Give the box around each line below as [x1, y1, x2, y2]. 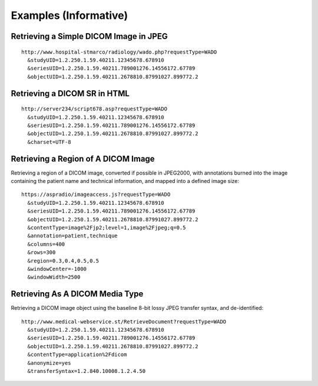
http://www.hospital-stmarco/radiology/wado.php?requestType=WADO [21, 48, 217, 55]
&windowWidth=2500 [27, 274, 81, 280]
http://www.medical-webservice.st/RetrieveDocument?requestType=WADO [21, 318, 227, 325]
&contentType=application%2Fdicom [27, 351, 127, 358]
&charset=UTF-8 [27, 139, 71, 145]
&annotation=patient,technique [27, 233, 118, 239]
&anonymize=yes [27, 359, 71, 366]
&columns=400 [27, 241, 65, 247]
